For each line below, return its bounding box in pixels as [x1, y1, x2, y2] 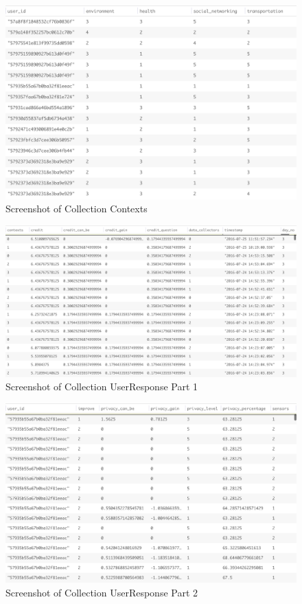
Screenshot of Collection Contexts [5, 201, 148, 216]
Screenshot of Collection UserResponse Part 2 [5, 585, 198, 599]
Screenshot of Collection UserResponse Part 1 [5, 379, 198, 394]
